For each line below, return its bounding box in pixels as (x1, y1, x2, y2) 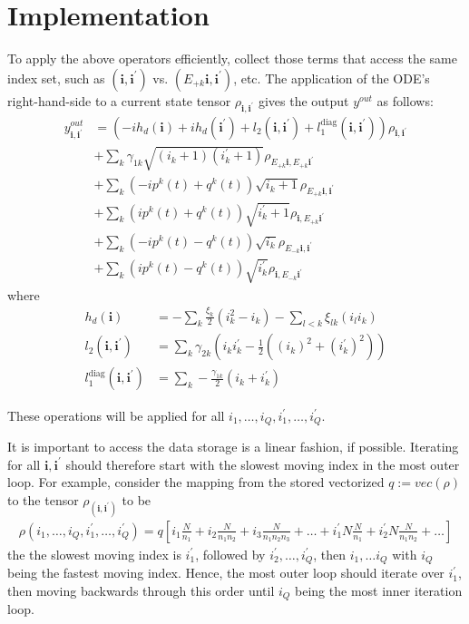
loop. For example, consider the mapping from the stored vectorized (7, 473, 385, 492)
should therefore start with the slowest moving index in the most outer (65, 454, 460, 473)
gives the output (258, 91, 349, 110)
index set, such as (7, 68, 105, 87)
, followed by (195, 544, 266, 563)
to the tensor (7, 490, 79, 509)
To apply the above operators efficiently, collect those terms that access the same (7, 49, 457, 68)
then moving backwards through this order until (7, 581, 275, 600)
